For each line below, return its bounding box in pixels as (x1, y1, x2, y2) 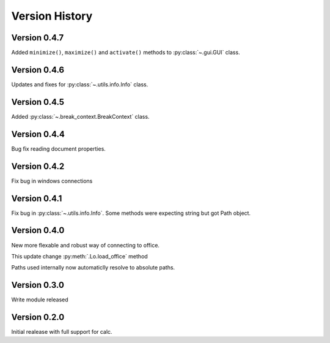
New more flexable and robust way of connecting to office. (11, 241, 160, 249)
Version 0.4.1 (11, 193, 62, 203)
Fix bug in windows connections (11, 177, 93, 184)
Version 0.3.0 (11, 280, 64, 290)
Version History (11, 9, 93, 23)
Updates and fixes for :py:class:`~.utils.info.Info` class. (11, 80, 148, 88)
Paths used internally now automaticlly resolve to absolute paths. (11, 264, 175, 271)
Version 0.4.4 (11, 129, 65, 139)
